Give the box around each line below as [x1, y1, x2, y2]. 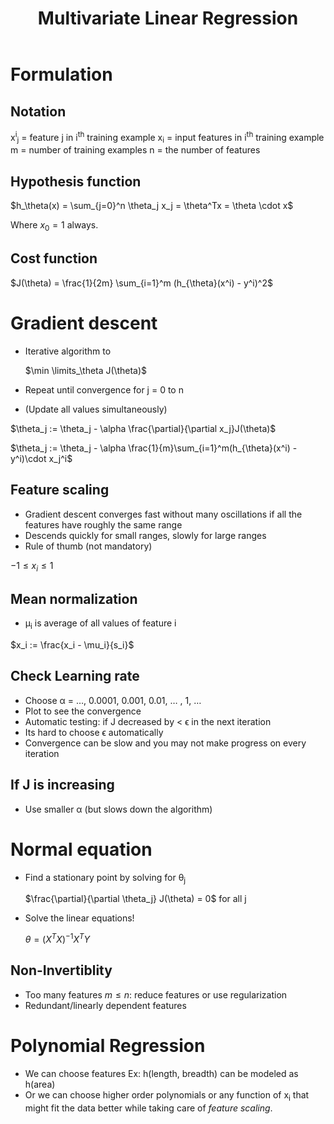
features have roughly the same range [24, 518, 183, 531]
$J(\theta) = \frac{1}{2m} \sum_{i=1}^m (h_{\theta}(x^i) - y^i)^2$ [10, 277, 273, 289]
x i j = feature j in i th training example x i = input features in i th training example [10, 130, 325, 146]
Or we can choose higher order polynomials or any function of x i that [24, 1088, 310, 1103]
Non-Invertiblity [10, 962, 113, 979]
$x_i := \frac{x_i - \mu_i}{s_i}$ [10, 639, 135, 651]
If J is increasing [10, 777, 115, 794]
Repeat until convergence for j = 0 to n [24, 383, 184, 396]
